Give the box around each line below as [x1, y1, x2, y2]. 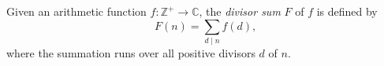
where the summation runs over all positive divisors [6, 44, 255, 60]
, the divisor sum [199, 3, 281, 19]
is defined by [316, 3, 378, 19]
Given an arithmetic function [6, 3, 147, 19]
